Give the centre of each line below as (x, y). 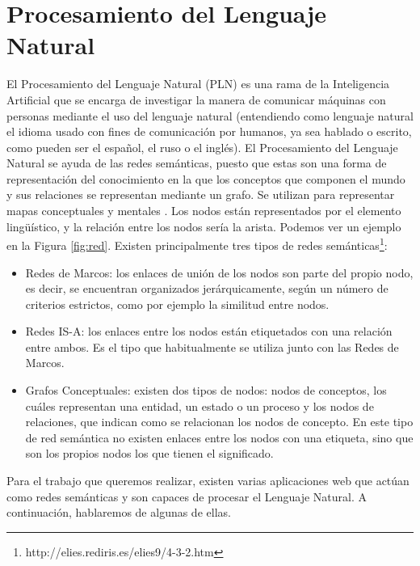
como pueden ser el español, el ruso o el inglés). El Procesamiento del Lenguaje (202, 147)
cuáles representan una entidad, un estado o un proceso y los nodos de (199, 405)
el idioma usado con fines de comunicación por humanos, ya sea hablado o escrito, (209, 131)
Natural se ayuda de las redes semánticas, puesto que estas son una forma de (197, 163)
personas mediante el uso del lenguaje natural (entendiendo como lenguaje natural (210, 115)
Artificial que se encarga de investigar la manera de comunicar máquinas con (196, 99)
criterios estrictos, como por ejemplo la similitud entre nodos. (177, 304)
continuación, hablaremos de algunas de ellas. (119, 512)
